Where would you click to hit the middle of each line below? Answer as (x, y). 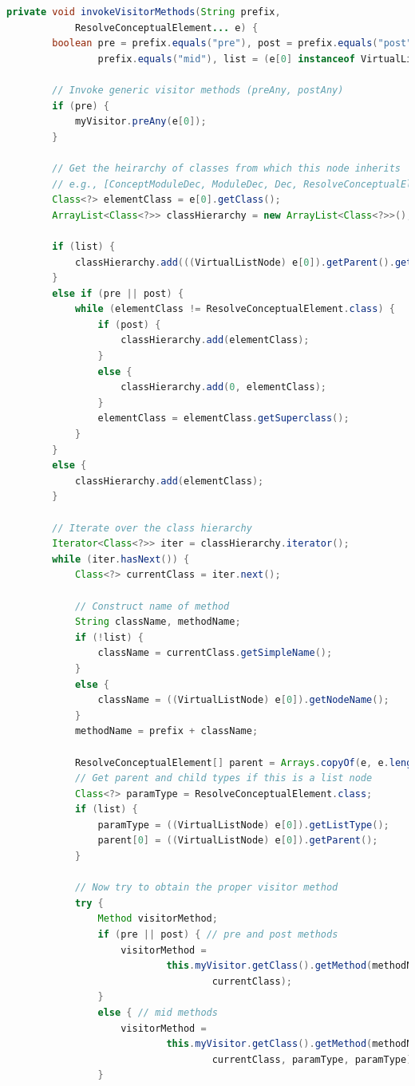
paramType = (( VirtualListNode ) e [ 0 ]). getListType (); (243, 825)
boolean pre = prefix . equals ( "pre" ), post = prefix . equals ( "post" (232, 43)
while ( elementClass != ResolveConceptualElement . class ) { (235, 309)
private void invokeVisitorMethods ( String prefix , (144, 12)
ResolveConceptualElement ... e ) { (166, 28)
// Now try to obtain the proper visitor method (206, 888)
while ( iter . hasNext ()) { (121, 559)
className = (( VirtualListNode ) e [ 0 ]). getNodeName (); (243, 700)
